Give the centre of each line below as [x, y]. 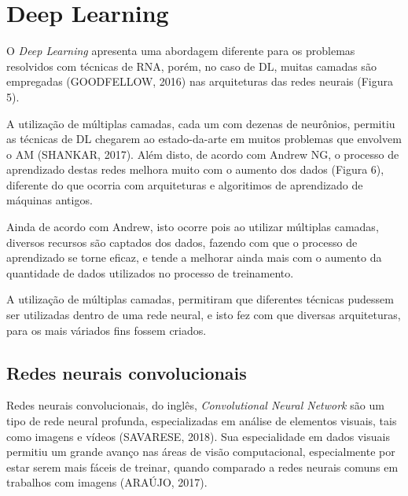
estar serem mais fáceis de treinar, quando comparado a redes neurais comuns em [202, 467]
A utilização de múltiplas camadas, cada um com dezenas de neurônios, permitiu [201, 123]
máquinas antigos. [50, 200]
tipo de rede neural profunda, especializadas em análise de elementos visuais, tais [202, 421]
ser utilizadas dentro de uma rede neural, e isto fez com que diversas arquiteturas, [204, 315]
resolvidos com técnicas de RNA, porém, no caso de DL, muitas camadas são [191, 66]
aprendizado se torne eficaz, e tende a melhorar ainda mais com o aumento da [194, 257]
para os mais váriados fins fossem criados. [107, 330]
